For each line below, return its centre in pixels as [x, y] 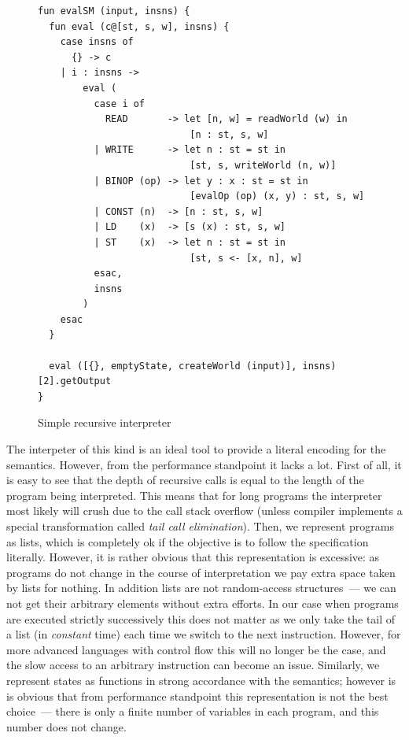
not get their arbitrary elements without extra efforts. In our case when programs [203, 603]
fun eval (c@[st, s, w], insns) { [139, 26]
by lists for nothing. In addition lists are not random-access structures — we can [201, 588]
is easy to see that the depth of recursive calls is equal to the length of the [185, 480]
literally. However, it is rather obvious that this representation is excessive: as [193, 557]
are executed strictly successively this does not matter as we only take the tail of [201, 618]
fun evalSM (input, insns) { [114, 11]
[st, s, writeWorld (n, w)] [263, 165]
